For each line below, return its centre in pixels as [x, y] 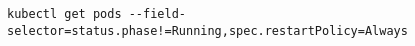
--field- [157, 14]
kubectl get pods [64, 14]
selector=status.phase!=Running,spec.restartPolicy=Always [207, 30]
